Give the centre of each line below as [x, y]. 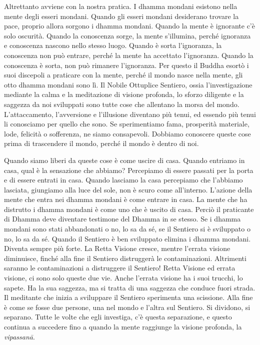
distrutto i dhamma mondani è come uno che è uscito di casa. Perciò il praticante [129, 209]
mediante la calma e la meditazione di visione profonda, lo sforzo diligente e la [124, 94]
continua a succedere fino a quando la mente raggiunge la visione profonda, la [123, 326]
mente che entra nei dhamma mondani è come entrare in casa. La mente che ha [126, 199]
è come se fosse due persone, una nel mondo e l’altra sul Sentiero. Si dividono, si [127, 307]
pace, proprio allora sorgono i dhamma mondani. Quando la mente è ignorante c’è [129, 26]
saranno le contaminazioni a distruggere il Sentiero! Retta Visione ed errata [120, 268]
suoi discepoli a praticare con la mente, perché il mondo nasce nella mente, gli [123, 75]
